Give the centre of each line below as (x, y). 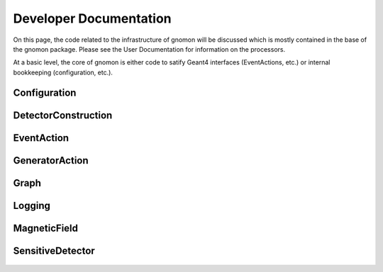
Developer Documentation (92, 18)
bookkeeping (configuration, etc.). (63, 72)
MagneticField (45, 228)
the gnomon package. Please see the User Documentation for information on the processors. (149, 49)
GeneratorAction (51, 160)
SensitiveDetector (54, 250)
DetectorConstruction (63, 115)
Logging (32, 205)
